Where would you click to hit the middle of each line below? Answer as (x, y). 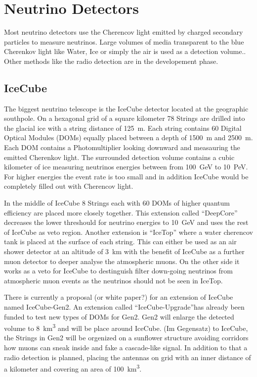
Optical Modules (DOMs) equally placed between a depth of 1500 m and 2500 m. (128, 137)
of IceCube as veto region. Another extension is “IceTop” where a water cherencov (128, 232)
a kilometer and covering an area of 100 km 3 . (73, 368)
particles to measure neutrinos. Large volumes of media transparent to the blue (124, 41)
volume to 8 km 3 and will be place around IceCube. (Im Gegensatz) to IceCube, (126, 327)
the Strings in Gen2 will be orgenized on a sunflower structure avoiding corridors (126, 338)
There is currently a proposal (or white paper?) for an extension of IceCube (119, 297)
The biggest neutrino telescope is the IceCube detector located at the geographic (126, 108)
